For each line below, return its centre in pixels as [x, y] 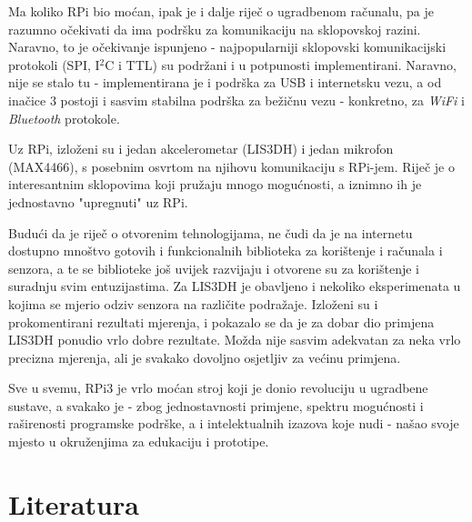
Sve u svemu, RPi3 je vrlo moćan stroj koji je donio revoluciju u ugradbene [218, 388]
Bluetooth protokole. [64, 118]
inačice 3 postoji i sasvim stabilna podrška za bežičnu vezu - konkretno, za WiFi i [236, 100]
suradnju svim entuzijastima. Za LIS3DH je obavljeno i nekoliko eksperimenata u [235, 286]
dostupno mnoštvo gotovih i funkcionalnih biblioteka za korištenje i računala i [226, 251]
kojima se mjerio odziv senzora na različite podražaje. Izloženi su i [193, 303]
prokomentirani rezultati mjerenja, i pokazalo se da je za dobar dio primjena [221, 321]
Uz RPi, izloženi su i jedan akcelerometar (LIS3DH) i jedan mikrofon [201, 149]
